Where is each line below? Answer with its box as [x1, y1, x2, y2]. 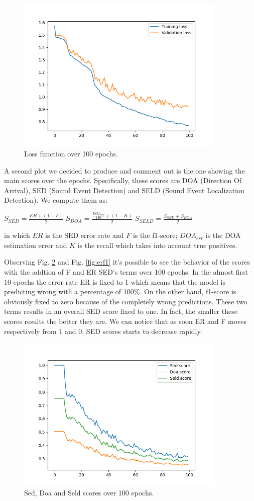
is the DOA [205, 230, 241, 240]
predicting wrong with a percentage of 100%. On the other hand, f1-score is [4, 286, 236, 297]
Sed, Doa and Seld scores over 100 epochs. [24, 487, 154, 498]
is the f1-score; [133, 230, 178, 240]
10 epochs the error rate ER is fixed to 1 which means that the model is [4, 276, 226, 287]
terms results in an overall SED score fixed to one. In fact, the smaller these [4, 306, 237, 316]
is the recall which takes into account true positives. [77, 239, 237, 250]
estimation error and [4, 239, 67, 250]
